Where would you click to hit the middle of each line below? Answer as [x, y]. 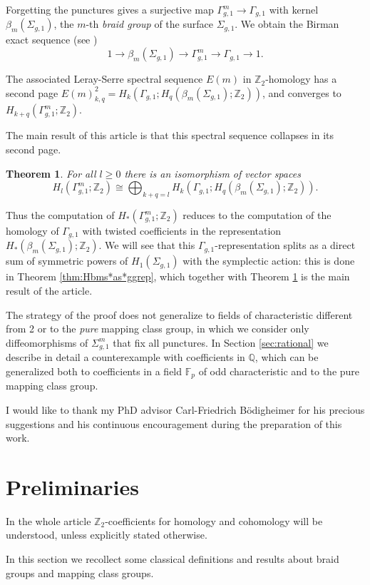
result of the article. [49, 291]
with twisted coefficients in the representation [182, 231]
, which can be [287, 357]
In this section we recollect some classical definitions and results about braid [173, 559]
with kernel [294, 9]
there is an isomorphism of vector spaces [212, 173]
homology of [32, 231]
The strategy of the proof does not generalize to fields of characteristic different [179, 314]
